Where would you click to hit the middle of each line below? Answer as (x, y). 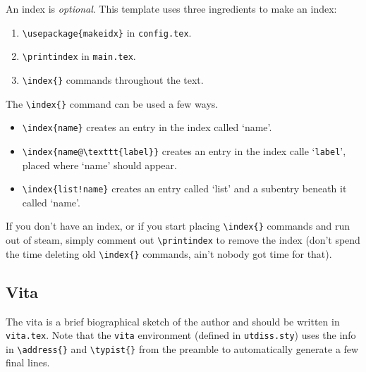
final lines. (28, 362)
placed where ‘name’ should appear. (99, 165)
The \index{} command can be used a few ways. (112, 103)
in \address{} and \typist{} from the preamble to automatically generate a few (182, 348)
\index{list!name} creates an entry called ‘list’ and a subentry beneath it (184, 188)
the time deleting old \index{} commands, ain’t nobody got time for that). (169, 253)
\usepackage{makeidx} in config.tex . (107, 32)
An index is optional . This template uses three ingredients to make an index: (171, 8)
